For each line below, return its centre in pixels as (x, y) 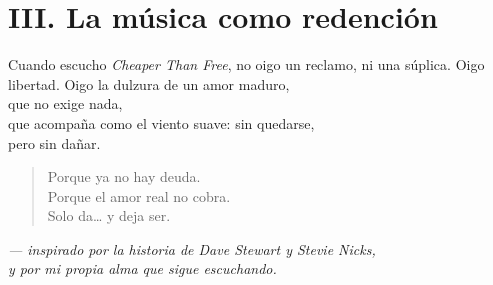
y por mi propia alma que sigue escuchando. (142, 268)
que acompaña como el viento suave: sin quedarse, (161, 122)
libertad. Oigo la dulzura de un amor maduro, (149, 83)
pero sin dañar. (54, 142)
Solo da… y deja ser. (109, 215)
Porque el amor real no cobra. (139, 195)
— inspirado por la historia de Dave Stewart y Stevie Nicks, (192, 248)
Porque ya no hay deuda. (124, 176)
